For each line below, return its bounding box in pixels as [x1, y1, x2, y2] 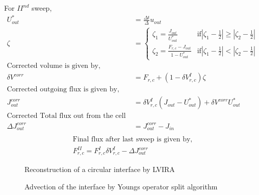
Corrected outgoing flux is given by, [7, 86, 119, 93]
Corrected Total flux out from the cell [7, 112, 126, 120]
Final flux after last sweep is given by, [72, 136, 193, 143]
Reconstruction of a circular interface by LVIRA [24, 164, 175, 175]
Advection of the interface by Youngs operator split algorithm [24, 181, 218, 192]
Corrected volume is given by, [7, 62, 100, 70]
